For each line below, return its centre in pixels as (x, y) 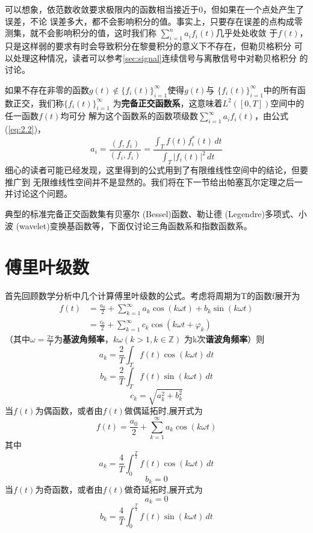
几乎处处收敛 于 (247, 33)
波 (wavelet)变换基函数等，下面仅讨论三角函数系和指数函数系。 (129, 225)
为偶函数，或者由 (69, 411)
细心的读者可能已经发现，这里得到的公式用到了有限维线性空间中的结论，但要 (156, 170)
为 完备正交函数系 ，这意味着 (168, 103)
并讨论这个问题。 (39, 193)
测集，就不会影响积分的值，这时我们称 (81, 33)
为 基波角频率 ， (83, 339)
